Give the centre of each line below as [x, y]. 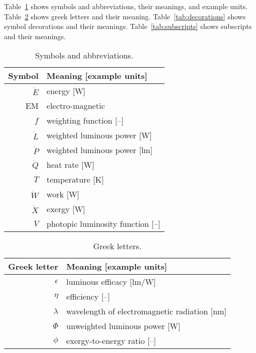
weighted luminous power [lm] [100, 150]
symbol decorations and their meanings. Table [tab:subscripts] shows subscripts [128, 26]
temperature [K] [75, 180]
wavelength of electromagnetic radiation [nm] [146, 311]
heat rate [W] [70, 165]
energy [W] [66, 91]
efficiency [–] [88, 297]
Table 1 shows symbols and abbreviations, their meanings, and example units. [126, 6]
